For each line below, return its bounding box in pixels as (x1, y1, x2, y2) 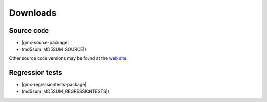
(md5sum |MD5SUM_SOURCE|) (21, 46, 86, 52)
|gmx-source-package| (21, 40, 69, 46)
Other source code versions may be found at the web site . (9, 55, 128, 61)
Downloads (9, 7, 57, 18)
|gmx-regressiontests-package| (21, 81, 87, 87)
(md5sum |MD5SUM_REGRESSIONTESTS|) (21, 88, 110, 94)
